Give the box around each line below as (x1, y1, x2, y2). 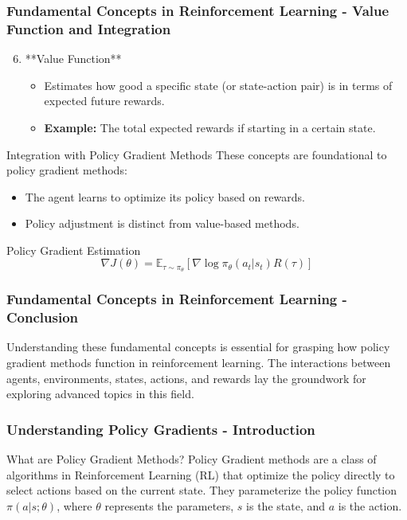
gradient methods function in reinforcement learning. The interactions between (6, 354, 391, 371)
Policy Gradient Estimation (6, 241, 141, 258)
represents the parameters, (104, 497, 234, 514)
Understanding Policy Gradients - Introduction (6, 419, 315, 439)
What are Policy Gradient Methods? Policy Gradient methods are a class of (6, 451, 377, 467)
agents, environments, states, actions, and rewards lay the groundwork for (6, 369, 366, 386)
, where (57, 497, 92, 514)
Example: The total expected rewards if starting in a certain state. (44, 119, 376, 135)
